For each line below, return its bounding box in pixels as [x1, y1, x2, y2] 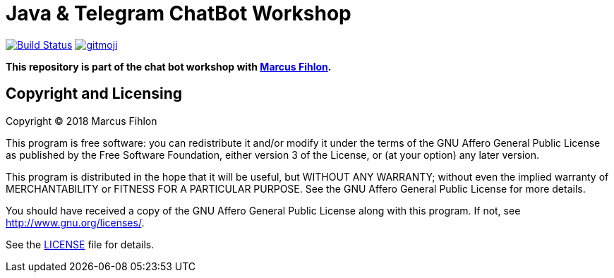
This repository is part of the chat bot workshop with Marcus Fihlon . [6, 60, 332, 73]
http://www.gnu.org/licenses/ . [6, 216, 145, 229]
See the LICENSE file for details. [6, 238, 155, 250]
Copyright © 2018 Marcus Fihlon [6, 114, 157, 127]
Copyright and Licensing [6, 85, 183, 103]
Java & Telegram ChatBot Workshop [6, 1, 351, 25]
